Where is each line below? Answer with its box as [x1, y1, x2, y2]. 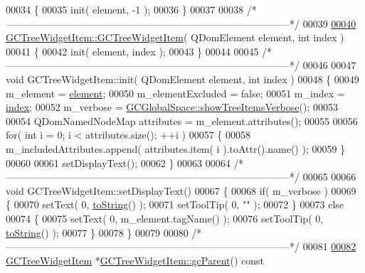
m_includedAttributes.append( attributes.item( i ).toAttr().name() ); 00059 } [6, 141, 346, 156]
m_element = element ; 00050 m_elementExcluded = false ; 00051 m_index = [6, 85, 345, 100]
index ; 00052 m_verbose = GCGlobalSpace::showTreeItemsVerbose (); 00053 [6, 100, 338, 114]
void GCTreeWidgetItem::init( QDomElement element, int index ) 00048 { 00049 [6, 71, 359, 86]
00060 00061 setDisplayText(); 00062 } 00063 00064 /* [6, 155, 244, 170]
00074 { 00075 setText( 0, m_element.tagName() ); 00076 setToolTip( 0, [6, 210, 324, 225]
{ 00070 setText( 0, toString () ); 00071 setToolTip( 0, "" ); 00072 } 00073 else [6, 197, 344, 212]
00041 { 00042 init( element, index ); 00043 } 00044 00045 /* [6, 43, 273, 58]
